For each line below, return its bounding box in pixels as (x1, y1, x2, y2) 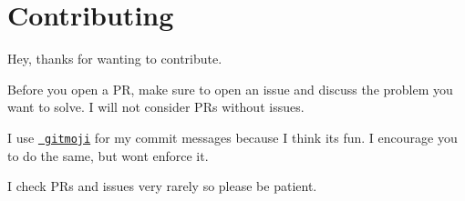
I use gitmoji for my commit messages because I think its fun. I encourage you (7, 127, 458, 146)
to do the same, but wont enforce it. (7, 146, 209, 165)
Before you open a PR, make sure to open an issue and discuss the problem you (7, 79, 453, 98)
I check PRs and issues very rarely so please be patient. (7, 176, 317, 196)
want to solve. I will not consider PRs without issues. (7, 97, 305, 116)
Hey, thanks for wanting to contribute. (7, 49, 222, 68)
